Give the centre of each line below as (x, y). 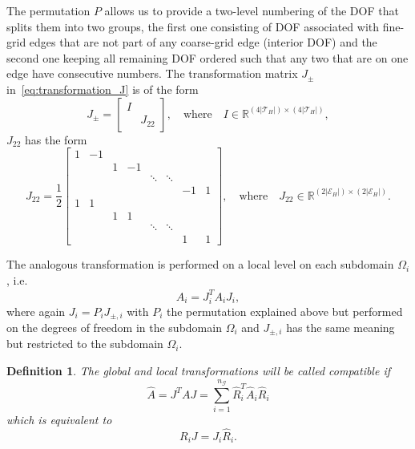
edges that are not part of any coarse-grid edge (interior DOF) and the (203, 42)
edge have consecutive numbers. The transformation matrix (152, 73)
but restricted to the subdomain (85, 344)
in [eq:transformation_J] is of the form (103, 89)
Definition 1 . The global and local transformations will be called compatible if (199, 371)
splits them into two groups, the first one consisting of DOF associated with (193, 26)
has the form (56, 139)
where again (36, 311)
